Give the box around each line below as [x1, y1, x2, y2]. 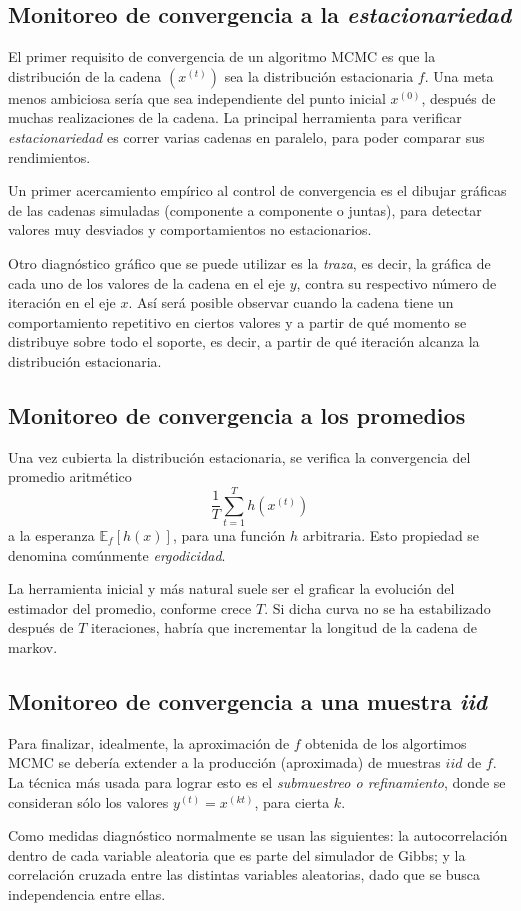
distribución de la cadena [8, 65, 162, 86]
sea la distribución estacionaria [224, 65, 414, 86]
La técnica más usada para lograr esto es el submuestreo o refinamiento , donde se [8, 771, 506, 792]
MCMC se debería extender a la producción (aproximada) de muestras [8, 752, 441, 773]
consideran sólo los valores [8, 791, 169, 812]
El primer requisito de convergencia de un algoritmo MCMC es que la [8, 46, 436, 67]
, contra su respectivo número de [296, 272, 497, 293]
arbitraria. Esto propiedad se [302, 525, 480, 546]
